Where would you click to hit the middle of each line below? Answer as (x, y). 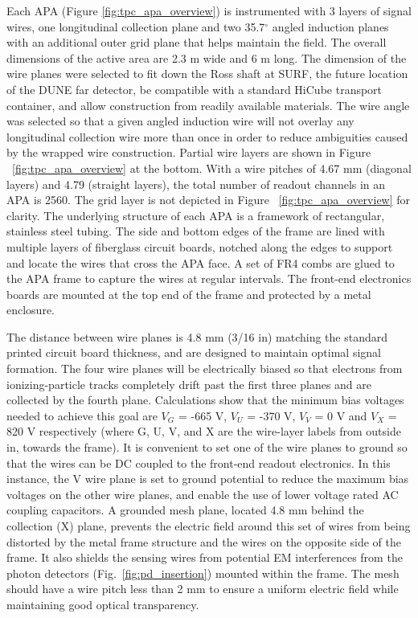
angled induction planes (330, 26)
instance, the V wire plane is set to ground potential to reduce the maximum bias (208, 479)
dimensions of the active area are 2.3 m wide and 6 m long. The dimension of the (207, 57)
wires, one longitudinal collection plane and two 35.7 (136, 26)
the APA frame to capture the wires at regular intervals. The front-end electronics (209, 278)
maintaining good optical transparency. (103, 604)
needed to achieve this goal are (82, 415)
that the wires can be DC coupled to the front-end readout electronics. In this (199, 462)
